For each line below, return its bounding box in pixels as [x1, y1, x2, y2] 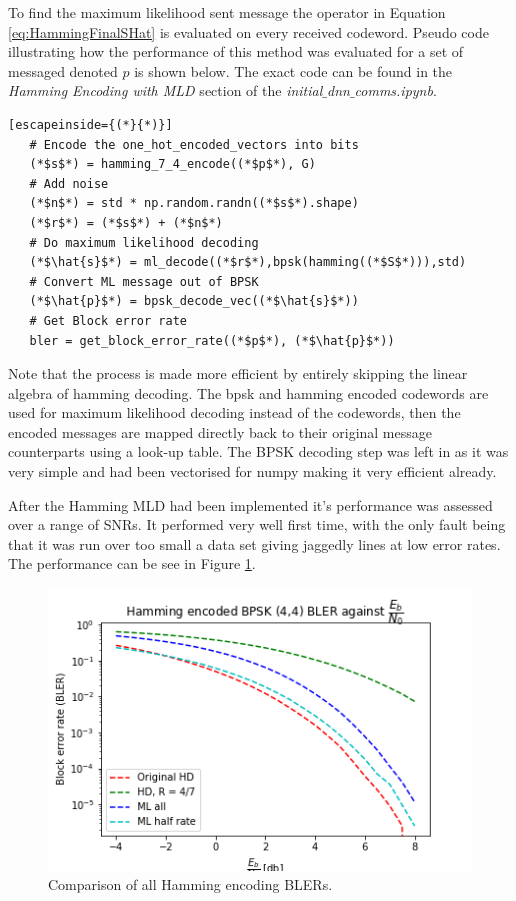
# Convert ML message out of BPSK [29, 274, 259, 289]
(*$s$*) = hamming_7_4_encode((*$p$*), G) [29, 157, 316, 172]
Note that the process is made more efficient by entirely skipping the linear [8, 363, 468, 384]
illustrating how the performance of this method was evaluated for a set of [8, 41, 464, 62]
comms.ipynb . [354, 80, 437, 101]
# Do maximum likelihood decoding [29, 235, 259, 250]
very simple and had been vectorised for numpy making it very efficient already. [8, 461, 497, 482]
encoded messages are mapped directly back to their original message [8, 421, 432, 442]
